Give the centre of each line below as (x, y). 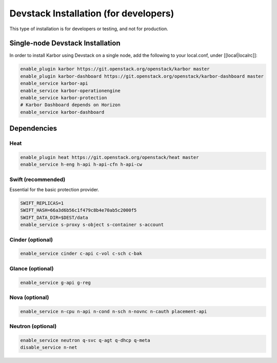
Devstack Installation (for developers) (92, 13)
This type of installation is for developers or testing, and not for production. (89, 29)
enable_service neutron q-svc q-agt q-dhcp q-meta (85, 340)
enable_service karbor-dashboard (62, 112)
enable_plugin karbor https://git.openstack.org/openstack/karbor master (115, 69)
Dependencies (33, 128)
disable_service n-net (49, 348)
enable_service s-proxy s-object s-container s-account (92, 225)
